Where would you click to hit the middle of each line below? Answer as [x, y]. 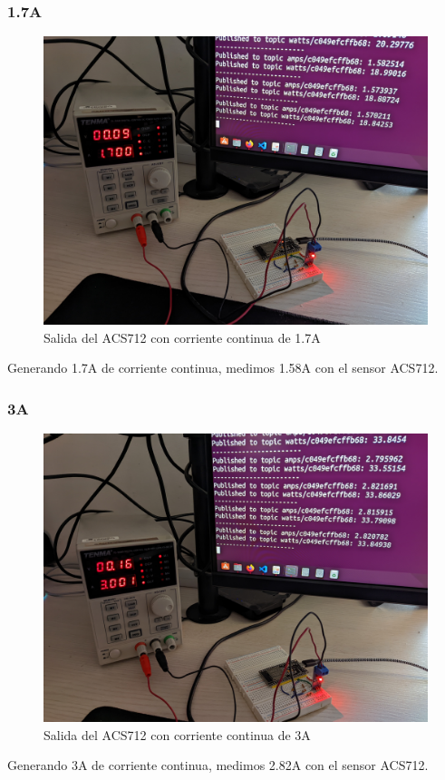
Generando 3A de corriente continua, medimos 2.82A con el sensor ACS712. [218, 765]
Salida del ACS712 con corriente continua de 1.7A [182, 337]
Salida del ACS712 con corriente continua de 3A [177, 734]
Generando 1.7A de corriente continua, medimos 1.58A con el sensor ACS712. [223, 368]
